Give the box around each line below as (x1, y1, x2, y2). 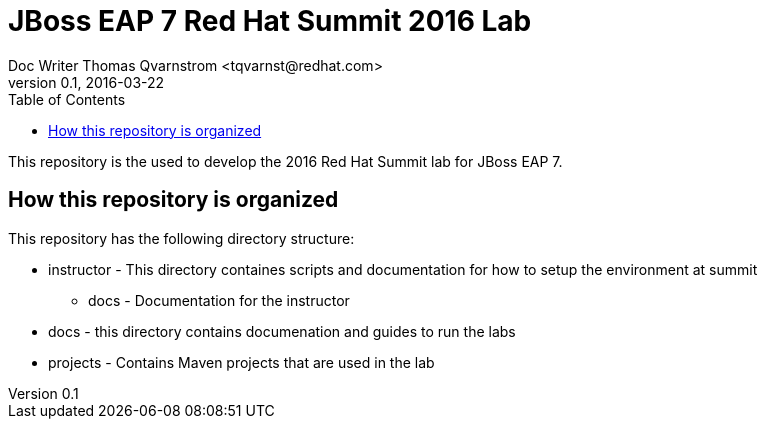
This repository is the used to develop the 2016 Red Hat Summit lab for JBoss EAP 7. (8, 152, 563, 170)
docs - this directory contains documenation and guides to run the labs (48, 322, 516, 340)
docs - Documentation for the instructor (88, 291, 350, 309)
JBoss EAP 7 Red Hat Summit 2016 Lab (8, 4, 532, 38)
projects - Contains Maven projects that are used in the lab (48, 353, 435, 371)
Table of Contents (8, 90, 126, 108)
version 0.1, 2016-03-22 (8, 73, 165, 91)
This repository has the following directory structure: (8, 229, 355, 247)
